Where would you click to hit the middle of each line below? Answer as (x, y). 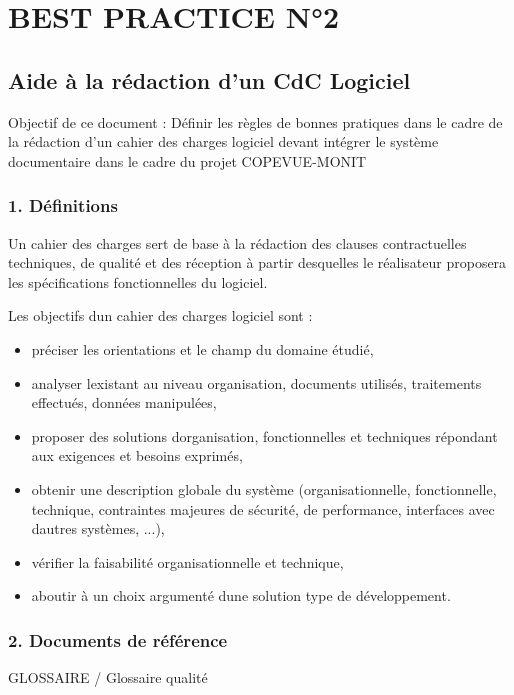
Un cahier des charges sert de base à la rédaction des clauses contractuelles (237, 242)
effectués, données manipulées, (124, 402)
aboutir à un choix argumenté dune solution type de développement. (241, 595)
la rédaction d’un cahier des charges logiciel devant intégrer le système (223, 141)
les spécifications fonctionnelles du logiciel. (138, 281)
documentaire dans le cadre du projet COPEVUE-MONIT (187, 160)
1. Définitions (63, 205)
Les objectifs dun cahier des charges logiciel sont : (160, 315)
